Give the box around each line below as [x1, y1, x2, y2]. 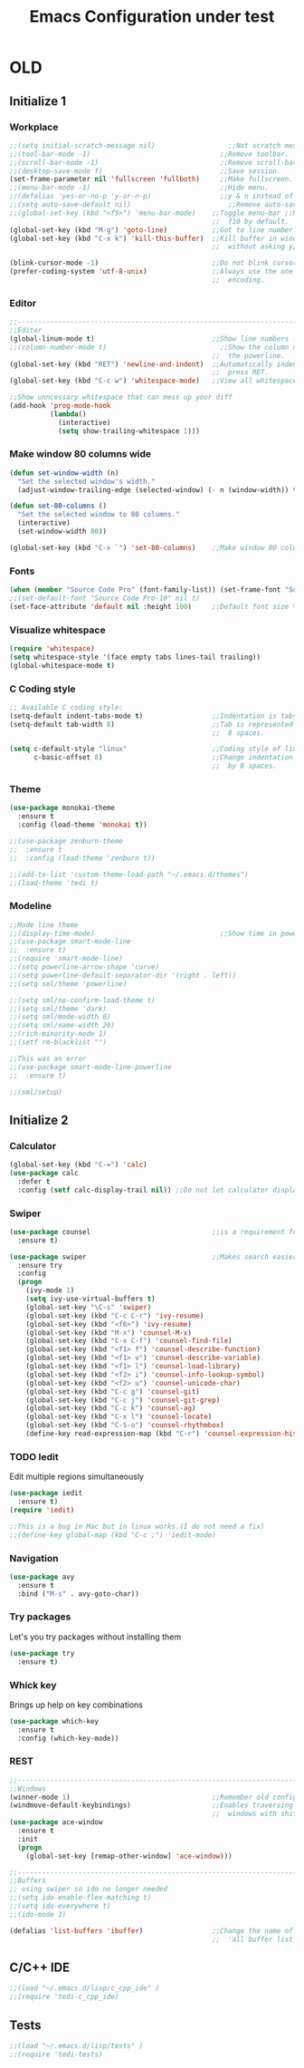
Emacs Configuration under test [29, 6, 275, 27]
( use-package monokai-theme [9, 804, 116, 813]
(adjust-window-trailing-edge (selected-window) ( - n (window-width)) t [17, 485, 298, 495]
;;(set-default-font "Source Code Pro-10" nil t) [9, 594, 201, 604]
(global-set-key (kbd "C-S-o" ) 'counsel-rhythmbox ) [25, 1421, 224, 1430]
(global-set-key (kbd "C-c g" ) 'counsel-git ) [25, 1387, 201, 1396]
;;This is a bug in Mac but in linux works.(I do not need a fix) [9, 1522, 265, 1531]
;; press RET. [211, 368, 270, 377]
